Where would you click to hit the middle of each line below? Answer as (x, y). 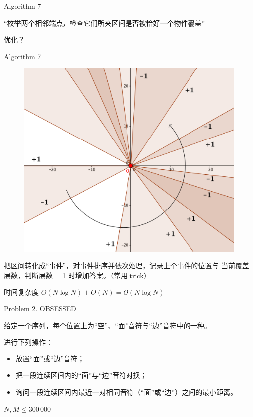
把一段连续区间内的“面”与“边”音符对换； (81, 375)
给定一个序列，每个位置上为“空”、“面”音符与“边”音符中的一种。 (108, 325)
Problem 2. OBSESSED (40, 309)
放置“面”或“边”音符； (50, 358)
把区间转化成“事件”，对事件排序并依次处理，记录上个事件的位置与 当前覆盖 (126, 265)
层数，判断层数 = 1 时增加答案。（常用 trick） (77, 275)
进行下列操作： (28, 342)
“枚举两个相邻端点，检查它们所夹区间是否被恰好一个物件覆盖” (105, 23)
